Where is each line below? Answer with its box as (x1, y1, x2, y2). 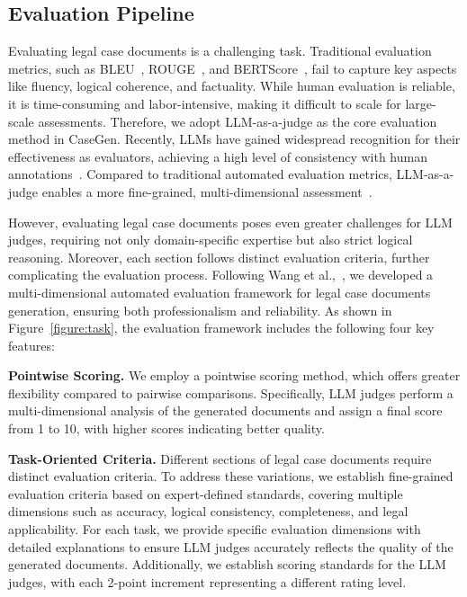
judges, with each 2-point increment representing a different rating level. (8, 572, 407, 591)
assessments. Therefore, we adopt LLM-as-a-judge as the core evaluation (38, 111, 437, 130)
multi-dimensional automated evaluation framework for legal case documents (8, 282, 431, 301)
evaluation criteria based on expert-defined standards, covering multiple (8, 484, 403, 503)
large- (405, 94, 436, 112)
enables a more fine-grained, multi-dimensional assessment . (41, 182, 373, 200)
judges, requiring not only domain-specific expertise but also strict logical (8, 230, 413, 249)
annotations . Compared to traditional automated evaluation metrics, (8, 165, 392, 183)
